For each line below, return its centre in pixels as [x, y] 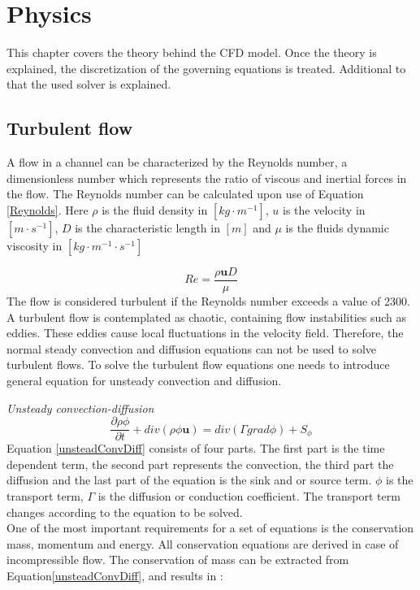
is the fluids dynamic [337, 227]
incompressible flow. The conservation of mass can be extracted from [178, 560]
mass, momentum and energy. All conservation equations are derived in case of [203, 543]
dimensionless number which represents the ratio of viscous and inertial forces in [207, 178]
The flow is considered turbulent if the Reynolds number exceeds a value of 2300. [208, 300]
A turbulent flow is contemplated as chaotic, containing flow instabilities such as [207, 317]
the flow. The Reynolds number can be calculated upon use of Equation [185, 194]
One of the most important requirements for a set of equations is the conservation [210, 528]
